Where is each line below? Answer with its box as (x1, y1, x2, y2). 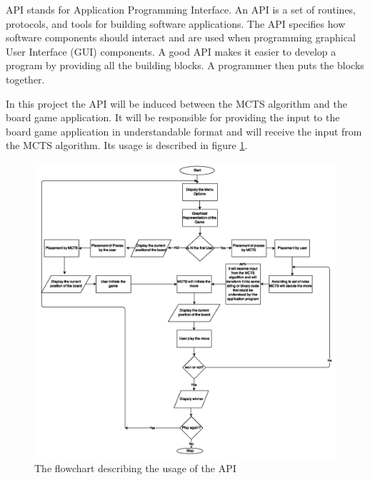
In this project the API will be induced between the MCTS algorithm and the (6, 96, 347, 111)
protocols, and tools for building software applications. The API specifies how (6, 16, 346, 31)
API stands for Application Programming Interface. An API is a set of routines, (6, 2, 356, 16)
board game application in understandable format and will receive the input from (6, 123, 362, 138)
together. (6, 71, 45, 86)
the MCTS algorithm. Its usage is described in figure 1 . (6, 138, 248, 153)
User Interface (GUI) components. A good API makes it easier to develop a (6, 44, 336, 58)
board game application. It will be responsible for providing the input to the (6, 110, 340, 125)
